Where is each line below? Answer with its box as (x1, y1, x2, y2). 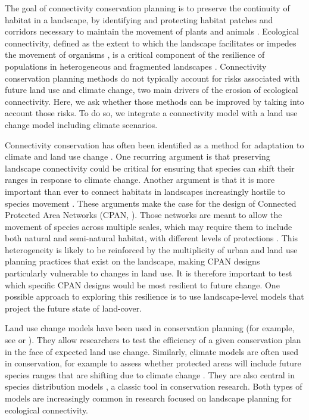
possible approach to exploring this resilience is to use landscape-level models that (5, 290, 304, 303)
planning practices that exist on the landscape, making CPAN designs (5, 255, 260, 267)
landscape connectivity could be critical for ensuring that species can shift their (5, 161, 295, 174)
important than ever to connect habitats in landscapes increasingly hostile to (5, 185, 286, 197)
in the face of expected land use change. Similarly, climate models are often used (5, 345, 299, 357)
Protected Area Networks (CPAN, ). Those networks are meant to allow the (5, 209, 282, 221)
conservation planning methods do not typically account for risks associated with (5, 71, 300, 84)
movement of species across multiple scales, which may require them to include (5, 220, 292, 232)
